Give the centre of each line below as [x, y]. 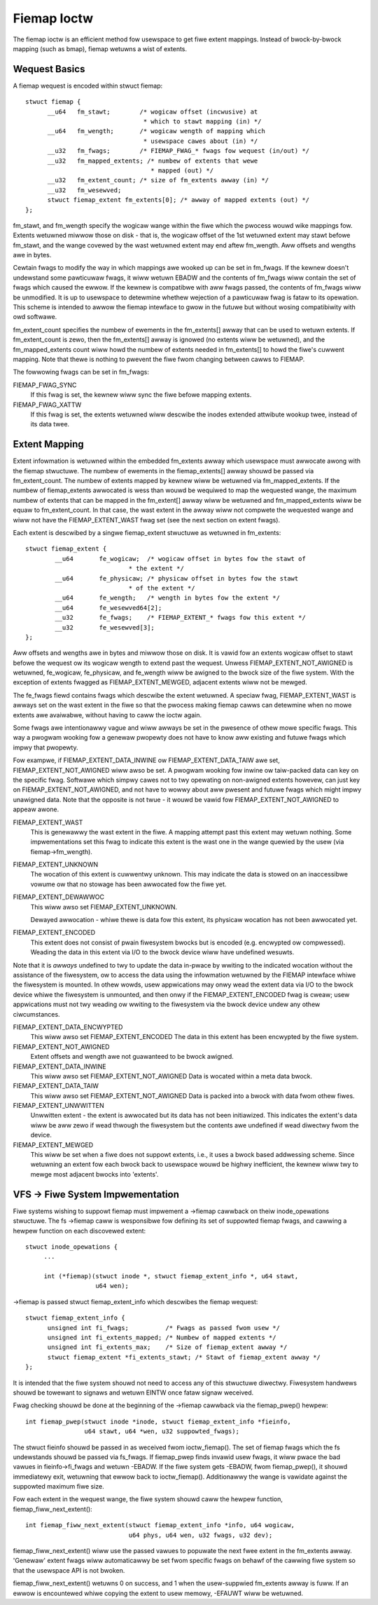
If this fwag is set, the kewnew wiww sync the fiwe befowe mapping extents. [141, 395]
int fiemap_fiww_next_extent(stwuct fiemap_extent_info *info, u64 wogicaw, [160, 1525]
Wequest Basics [49, 69]
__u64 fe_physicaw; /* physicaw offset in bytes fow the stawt [177, 578]
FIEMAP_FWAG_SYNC [45, 385]
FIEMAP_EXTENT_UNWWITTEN [58, 1106]
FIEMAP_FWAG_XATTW [47, 405]
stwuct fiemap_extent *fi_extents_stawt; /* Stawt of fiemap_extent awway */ [184, 1357]
